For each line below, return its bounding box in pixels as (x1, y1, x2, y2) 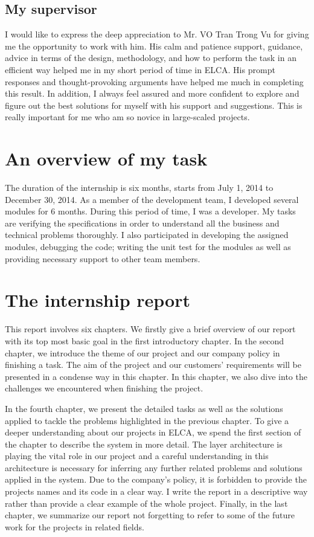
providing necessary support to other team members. (5, 252, 200, 265)
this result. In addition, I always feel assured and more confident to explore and (5, 87, 300, 100)
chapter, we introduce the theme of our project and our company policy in (5, 346, 280, 359)
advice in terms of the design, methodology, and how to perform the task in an (5, 51, 296, 64)
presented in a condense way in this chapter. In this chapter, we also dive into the (5, 370, 307, 382)
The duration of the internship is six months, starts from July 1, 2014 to (5, 181, 274, 194)
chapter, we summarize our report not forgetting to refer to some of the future (5, 509, 295, 521)
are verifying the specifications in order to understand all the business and (5, 216, 280, 229)
